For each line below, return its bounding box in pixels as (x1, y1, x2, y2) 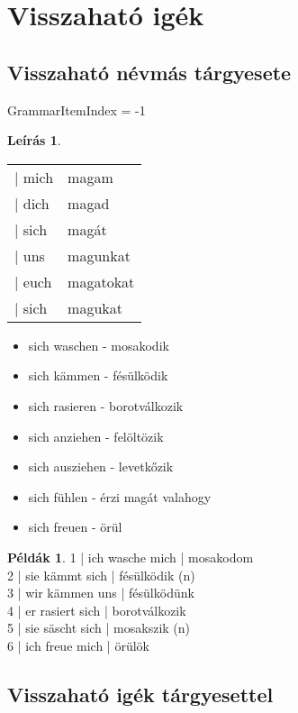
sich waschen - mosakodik (28, 335, 169, 354)
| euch (14, 270, 52, 292)
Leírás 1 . (7, 131, 61, 150)
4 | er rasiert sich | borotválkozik (7, 600, 186, 619)
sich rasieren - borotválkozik (28, 396, 184, 415)
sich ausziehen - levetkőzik (28, 457, 174, 476)
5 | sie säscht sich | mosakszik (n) (7, 618, 191, 637)
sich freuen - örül (28, 517, 122, 536)
